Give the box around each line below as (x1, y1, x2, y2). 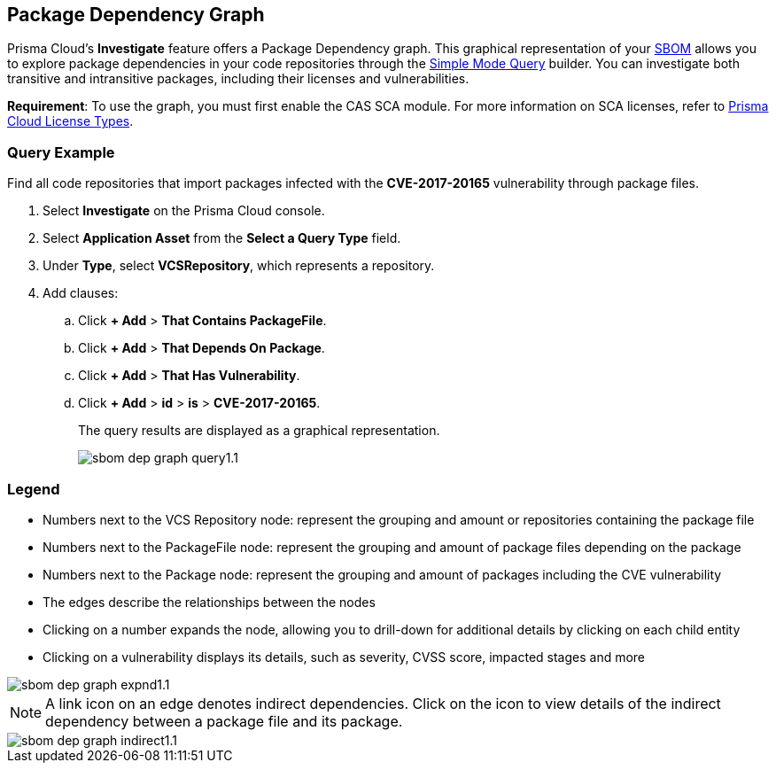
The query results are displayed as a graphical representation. (78, 423, 440, 439)
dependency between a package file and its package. (45, 712, 403, 730)
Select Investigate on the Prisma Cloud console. (43, 203, 325, 219)
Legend (7, 479, 60, 498)
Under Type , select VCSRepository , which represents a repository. (43, 258, 435, 274)
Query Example (7, 143, 115, 161)
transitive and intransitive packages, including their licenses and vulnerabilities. (7, 71, 469, 87)
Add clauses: (43, 285, 119, 301)
